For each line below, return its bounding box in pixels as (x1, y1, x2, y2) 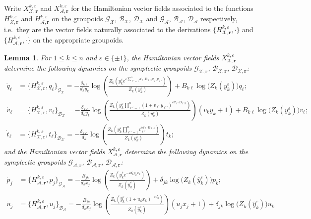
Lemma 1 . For (4, 52, 51, 62)
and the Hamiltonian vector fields (4, 146, 105, 156)
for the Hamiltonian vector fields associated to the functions (71, 3, 253, 13)
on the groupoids (52, 13, 103, 24)
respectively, (200, 13, 238, 24)
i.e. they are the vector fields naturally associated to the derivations (4, 24, 211, 34)
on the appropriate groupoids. (33, 35, 124, 45)
